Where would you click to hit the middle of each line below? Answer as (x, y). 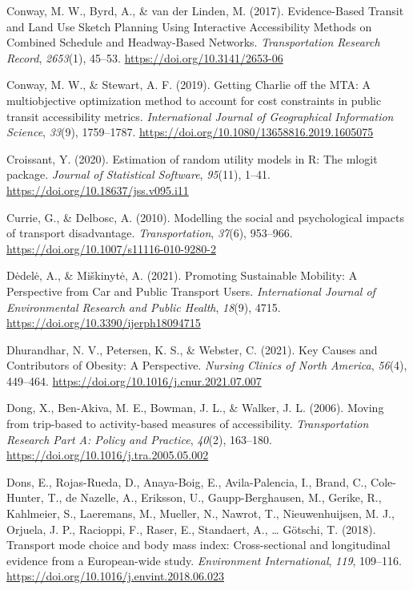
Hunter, (25, 497)
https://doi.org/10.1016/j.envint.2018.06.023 (116, 576)
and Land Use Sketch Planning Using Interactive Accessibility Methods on (189, 26)
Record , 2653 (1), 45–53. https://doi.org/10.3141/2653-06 (145, 57)
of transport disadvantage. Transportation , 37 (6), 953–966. (150, 233)
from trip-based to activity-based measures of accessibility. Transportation (188, 424)
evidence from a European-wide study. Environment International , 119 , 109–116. (204, 560)
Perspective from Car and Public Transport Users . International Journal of (191, 291)
